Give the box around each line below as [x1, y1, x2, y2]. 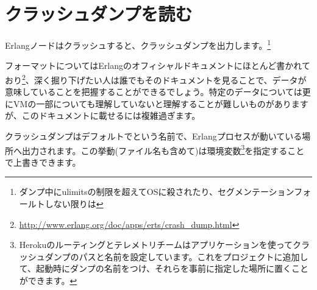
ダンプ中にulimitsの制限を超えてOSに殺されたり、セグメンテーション [19, 185, 294, 198]
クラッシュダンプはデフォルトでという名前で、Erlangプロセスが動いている [5, 130, 302, 142]
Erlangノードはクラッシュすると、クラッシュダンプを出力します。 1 [5, 37, 271, 51]
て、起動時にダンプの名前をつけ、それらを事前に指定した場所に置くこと [19, 262, 308, 275]
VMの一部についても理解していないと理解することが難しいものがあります [13, 97, 308, 110]
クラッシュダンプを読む [5, 1, 193, 26]
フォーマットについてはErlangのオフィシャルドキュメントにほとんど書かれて [5, 59, 310, 72]
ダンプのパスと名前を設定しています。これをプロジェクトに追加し [45, 250, 308, 263]
